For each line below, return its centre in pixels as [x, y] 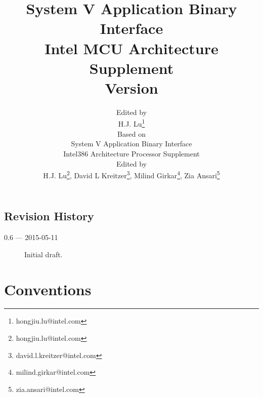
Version [131, 87]
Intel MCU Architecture [131, 48]
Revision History [49, 216]
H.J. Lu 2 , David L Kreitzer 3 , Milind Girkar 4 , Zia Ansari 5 [131, 174]
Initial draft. [43, 254]
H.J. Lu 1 [131, 123]
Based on [131, 133]
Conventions [48, 289]
